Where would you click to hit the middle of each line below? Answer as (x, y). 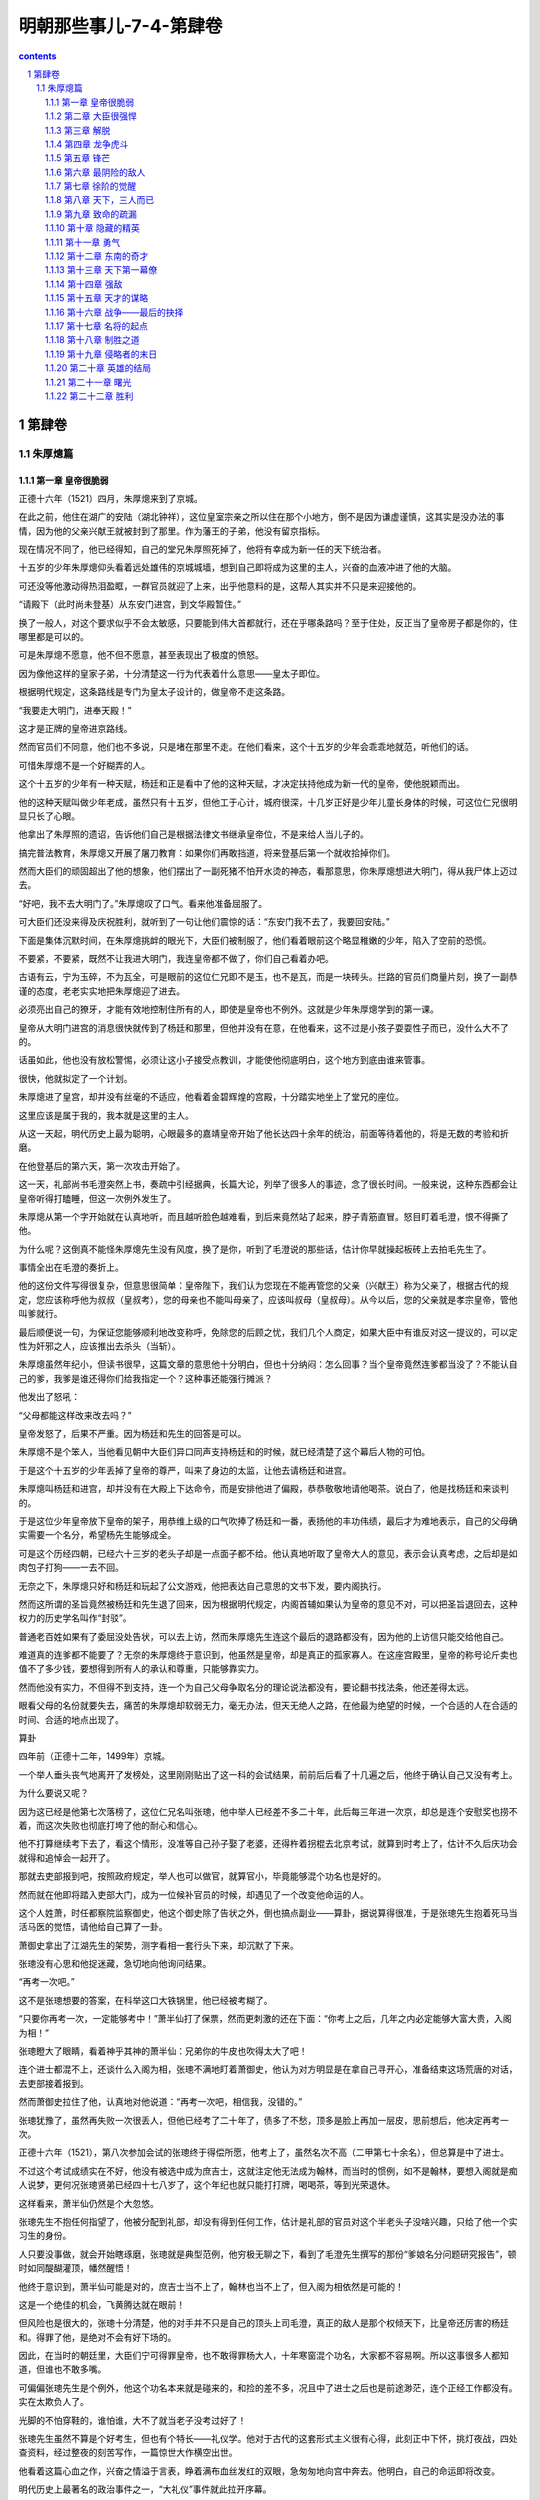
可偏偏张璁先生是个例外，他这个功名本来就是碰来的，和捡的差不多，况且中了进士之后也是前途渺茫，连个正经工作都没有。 (268, 2387)
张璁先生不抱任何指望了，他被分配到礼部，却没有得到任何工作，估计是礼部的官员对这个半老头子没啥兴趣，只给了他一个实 (268, 2221)
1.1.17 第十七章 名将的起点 (97, 326)
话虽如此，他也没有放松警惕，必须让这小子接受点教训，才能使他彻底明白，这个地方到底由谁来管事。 (224, 1060)
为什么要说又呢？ (53, 1793)
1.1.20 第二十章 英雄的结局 (98, 368)
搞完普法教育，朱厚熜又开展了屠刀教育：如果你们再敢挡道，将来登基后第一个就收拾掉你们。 (206, 852)
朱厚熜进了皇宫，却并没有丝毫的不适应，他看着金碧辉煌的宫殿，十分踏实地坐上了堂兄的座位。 (211, 1097)
